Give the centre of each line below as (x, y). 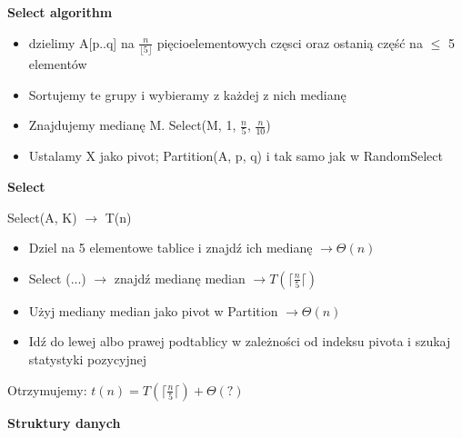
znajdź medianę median (180, 278)
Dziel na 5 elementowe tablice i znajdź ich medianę (171, 248)
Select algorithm (60, 12)
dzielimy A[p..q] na (81, 42)
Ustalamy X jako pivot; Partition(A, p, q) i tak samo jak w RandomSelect (236, 156)
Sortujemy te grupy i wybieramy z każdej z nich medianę (187, 94)
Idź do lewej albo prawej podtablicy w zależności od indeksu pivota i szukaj (240, 341)
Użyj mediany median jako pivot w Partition (153, 310)
